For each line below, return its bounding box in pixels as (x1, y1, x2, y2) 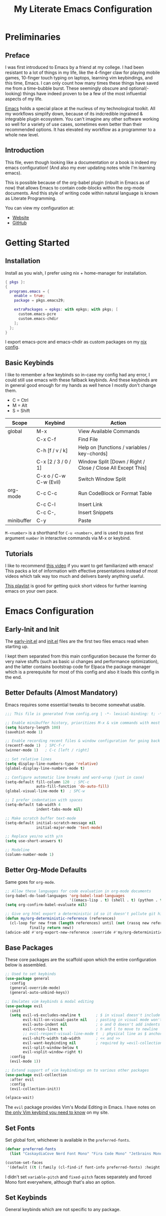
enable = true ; (14, 294, 45, 299)
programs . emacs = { (9, 289, 50, 294)
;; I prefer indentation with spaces (5, 797, 83, 803)
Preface (5, 51, 30, 60)
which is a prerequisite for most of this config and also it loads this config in (5, 669, 160, 675)
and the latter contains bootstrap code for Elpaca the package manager (5, 664, 151, 670)
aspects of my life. (5, 96, 43, 102)
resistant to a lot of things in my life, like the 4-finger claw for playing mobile (5, 69, 160, 75)
